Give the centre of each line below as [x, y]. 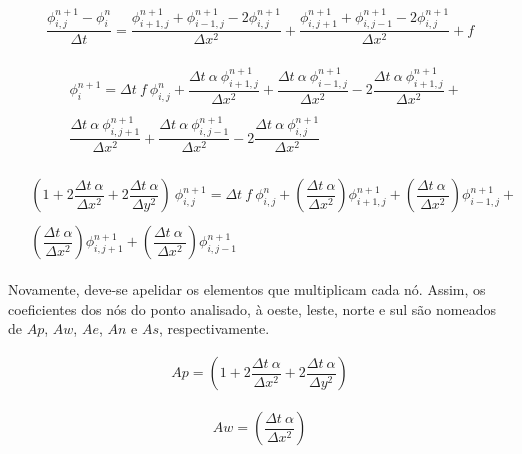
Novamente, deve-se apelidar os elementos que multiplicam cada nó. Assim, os [247, 289]
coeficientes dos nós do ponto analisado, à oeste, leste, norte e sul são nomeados [252, 308]
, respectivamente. [214, 328]
